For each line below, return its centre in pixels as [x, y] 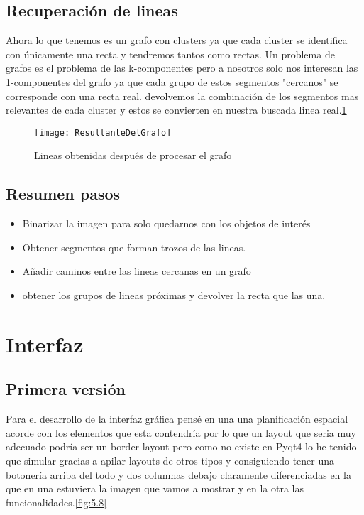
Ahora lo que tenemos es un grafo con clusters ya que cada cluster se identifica [177, 40]
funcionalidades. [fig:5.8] [56, 502]
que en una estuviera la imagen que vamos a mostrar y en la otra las [155, 488]
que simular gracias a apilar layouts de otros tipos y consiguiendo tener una [170, 460]
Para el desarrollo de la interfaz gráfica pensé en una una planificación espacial [177, 419]
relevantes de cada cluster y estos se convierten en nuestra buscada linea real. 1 [176, 110]
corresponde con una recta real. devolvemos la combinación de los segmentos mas [182, 96]
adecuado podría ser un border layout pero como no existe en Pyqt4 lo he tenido [181, 446]
